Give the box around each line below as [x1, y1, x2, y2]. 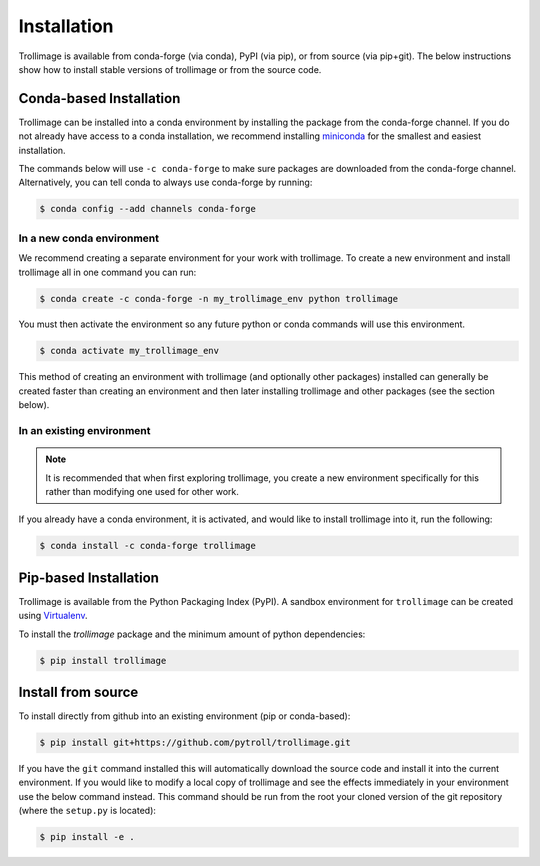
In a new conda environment [18, 231, 160, 245]
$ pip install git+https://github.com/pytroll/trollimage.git [39, 737, 351, 749]
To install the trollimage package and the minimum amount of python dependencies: [18, 628, 366, 640]
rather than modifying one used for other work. [45, 485, 240, 497]
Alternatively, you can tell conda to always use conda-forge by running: [18, 176, 313, 189]
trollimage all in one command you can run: [18, 266, 197, 278]
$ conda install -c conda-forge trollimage [39, 540, 257, 552]
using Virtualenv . [18, 610, 89, 622]
